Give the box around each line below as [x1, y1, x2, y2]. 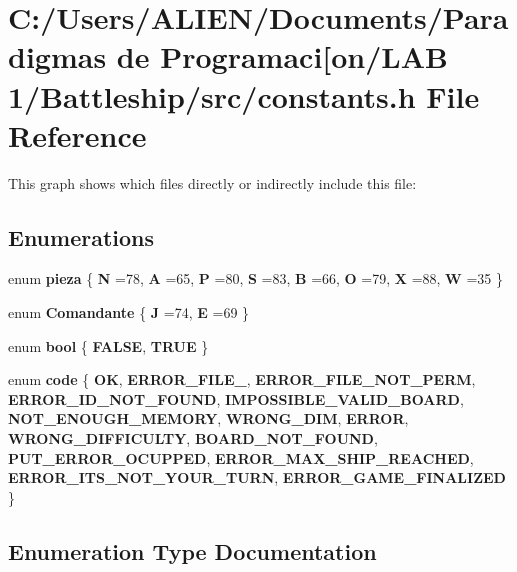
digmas [8, 36, 107, 77]
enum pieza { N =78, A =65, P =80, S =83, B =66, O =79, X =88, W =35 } [8, 268, 503, 289]
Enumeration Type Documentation [8, 535, 377, 566]
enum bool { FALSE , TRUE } [8, 335, 209, 356]
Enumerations [8, 221, 155, 252]
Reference [8, 114, 147, 155]
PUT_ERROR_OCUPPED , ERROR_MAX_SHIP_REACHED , [8, 447, 474, 468]
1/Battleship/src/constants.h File [8, 75, 480, 116]
